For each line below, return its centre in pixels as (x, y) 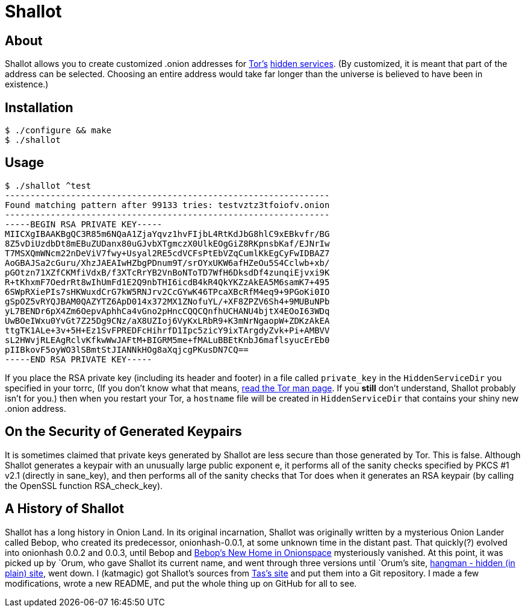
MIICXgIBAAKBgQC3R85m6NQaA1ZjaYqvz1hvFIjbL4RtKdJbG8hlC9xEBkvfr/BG (167, 234)
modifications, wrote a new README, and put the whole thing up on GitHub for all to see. (181, 583)
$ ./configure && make (58, 131)
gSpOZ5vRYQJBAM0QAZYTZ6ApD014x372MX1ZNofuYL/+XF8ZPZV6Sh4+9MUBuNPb (167, 301)
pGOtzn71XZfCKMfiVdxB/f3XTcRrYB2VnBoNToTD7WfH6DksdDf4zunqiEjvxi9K (167, 272)
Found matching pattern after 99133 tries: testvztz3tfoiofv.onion (167, 205)
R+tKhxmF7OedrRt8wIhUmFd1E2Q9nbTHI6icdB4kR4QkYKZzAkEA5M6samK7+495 (167, 282)
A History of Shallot (64, 509)
